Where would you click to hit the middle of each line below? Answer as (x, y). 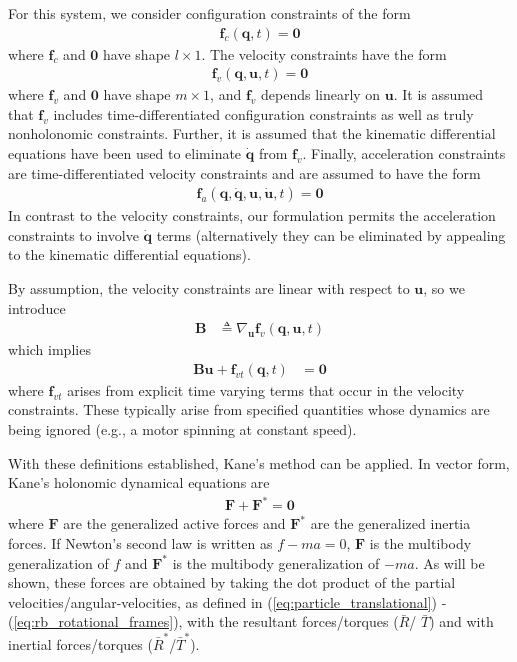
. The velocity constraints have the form (324, 53)
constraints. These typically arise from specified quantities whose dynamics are (249, 409)
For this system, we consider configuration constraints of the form (209, 13)
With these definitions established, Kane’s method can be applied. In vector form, (259, 462)
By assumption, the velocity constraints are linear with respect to (209, 288)
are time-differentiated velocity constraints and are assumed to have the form (244, 172)
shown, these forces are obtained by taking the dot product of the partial (232, 582)
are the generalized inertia (390, 523)
